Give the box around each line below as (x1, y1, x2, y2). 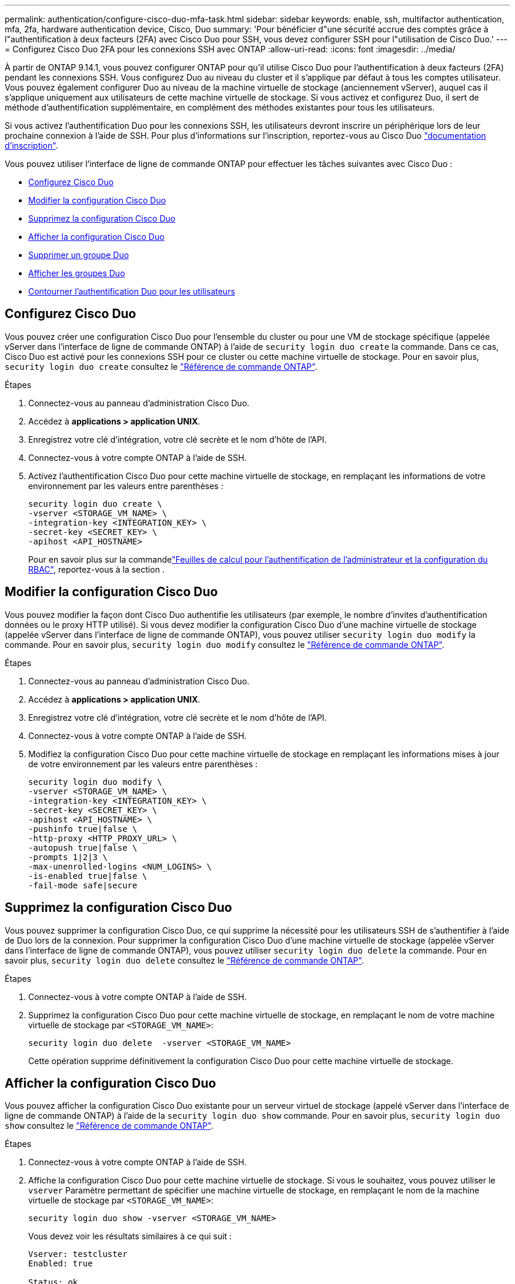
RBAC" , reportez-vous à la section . (28, 564, 165, 574)
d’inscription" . (5, 141, 58, 151)
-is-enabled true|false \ (28, 871, 148, 881)
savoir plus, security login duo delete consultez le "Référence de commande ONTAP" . (5, 955, 364, 965)
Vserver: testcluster (28, 1249, 128, 1259)
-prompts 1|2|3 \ (28, 852, 108, 862)
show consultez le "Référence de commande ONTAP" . (5, 1121, 213, 1131)
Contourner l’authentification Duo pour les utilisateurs (28, 286, 235, 296)
